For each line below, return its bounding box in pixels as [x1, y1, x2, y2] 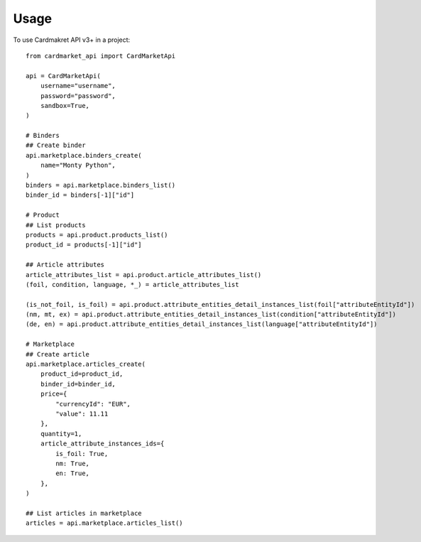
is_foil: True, [55, 450, 109, 457]
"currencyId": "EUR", [55, 400, 131, 408]
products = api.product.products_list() [26, 231, 168, 239]
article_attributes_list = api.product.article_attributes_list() [26, 271, 262, 278]
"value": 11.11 [55, 410, 109, 418]
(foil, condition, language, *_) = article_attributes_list [26, 281, 239, 288]
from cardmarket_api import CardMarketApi [26, 52, 176, 60]
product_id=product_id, [40, 370, 124, 378]
